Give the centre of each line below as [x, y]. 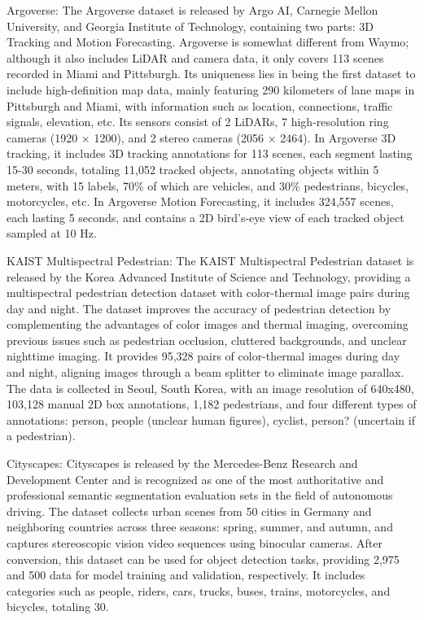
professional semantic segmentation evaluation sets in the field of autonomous [200, 495]
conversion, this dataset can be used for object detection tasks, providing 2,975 [203, 559]
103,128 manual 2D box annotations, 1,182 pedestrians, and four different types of [212, 404]
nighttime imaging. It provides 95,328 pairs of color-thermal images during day [203, 356]
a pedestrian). [41, 436]
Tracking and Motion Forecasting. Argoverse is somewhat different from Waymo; [208, 42]
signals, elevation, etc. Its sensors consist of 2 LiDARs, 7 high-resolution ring [198, 122]
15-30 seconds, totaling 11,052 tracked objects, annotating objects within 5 [193, 169]
